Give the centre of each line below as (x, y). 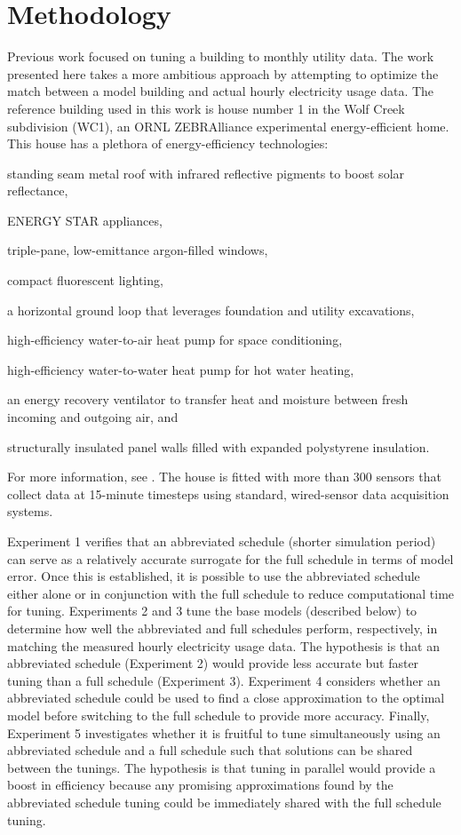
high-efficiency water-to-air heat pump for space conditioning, (175, 340)
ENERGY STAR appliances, (85, 220)
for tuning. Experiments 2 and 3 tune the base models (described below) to (212, 611)
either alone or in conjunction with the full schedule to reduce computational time (231, 593)
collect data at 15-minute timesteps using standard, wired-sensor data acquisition (228, 493)
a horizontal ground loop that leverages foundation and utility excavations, (211, 310)
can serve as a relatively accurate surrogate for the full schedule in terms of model (230, 558)
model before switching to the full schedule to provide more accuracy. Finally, (219, 715)
